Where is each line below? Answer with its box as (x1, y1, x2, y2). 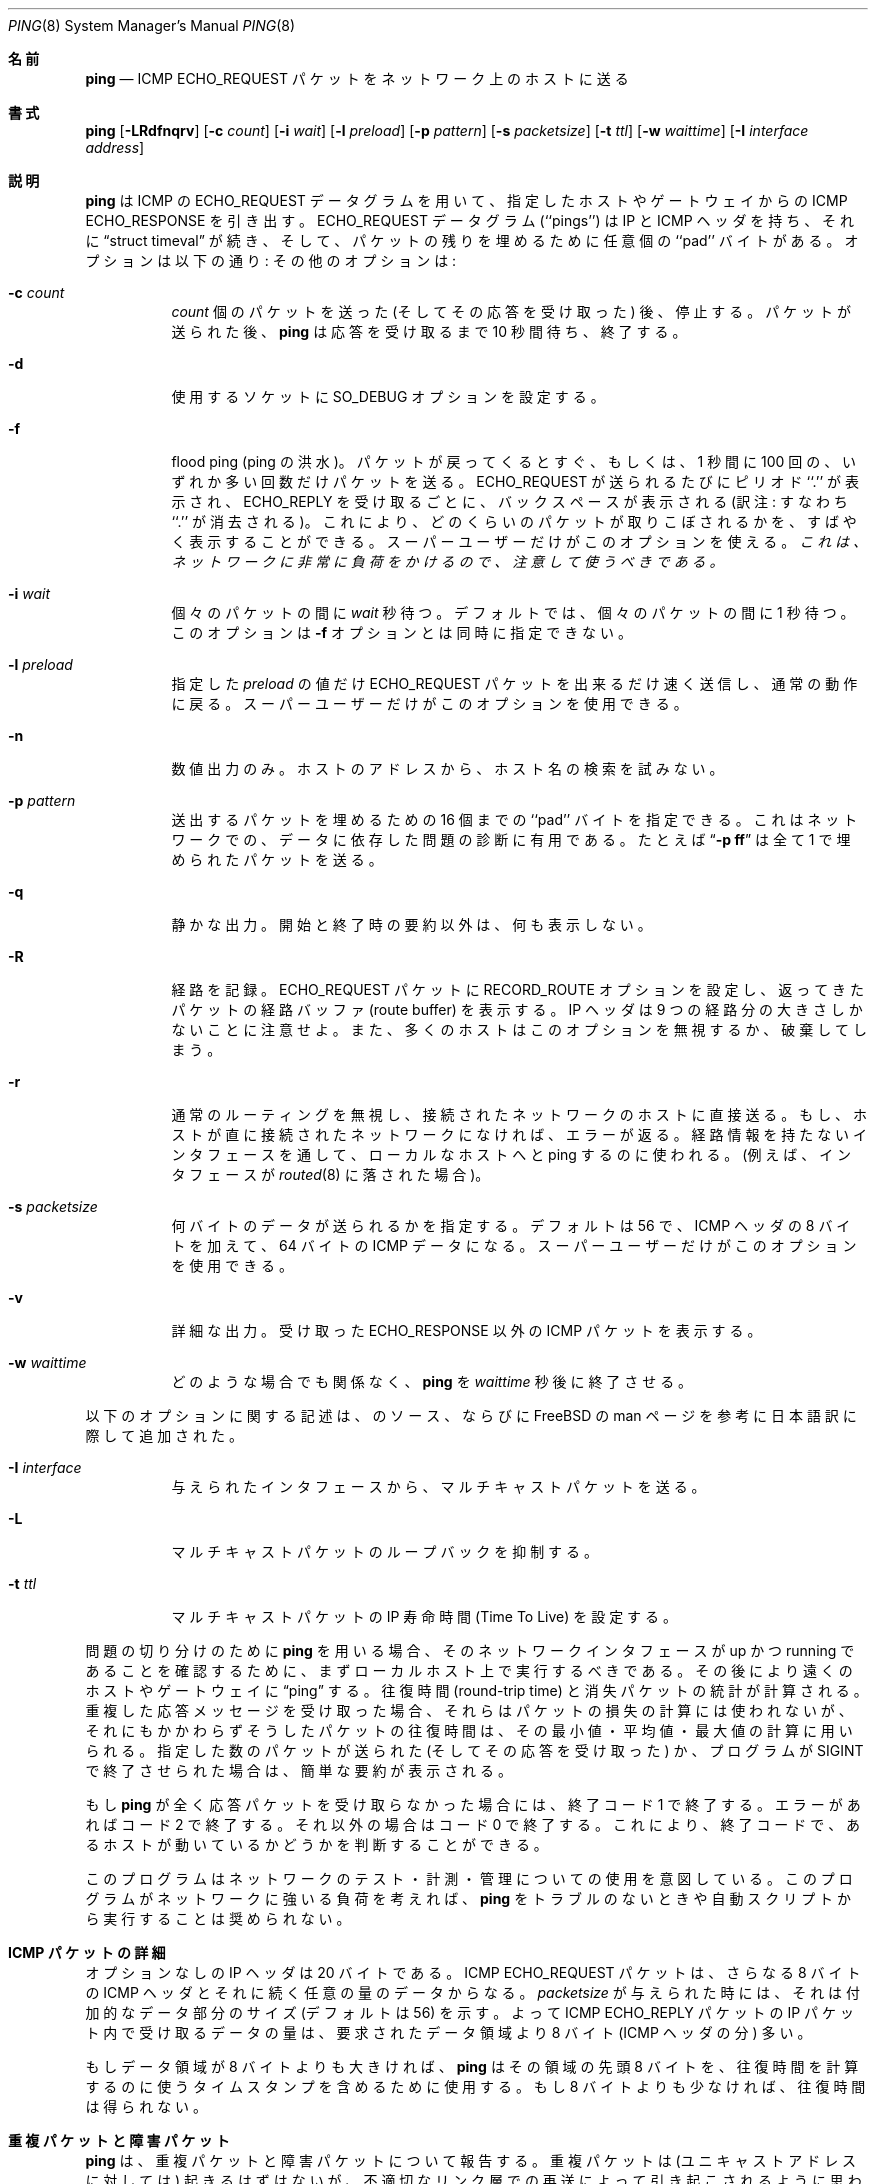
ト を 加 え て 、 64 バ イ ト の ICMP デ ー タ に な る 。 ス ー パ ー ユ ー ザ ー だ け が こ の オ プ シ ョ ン (171, 1237, 857, 1254)
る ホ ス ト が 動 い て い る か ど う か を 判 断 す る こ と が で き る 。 (85, 1836, 548, 1853)
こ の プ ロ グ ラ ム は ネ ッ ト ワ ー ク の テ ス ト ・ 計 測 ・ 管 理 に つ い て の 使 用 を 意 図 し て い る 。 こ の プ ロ (85, 1870, 853, 1887)
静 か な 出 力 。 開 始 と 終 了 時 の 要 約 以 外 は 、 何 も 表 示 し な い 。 (171, 916, 652, 933)
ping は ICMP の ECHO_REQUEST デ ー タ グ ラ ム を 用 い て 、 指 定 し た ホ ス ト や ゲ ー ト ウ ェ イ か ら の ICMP (85, 192, 848, 209)
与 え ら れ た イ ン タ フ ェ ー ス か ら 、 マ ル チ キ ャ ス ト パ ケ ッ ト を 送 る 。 (171, 1478, 706, 1495)
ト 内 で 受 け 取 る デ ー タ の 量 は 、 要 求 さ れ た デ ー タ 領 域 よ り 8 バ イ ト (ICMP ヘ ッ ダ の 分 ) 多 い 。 (85, 2024, 812, 2041)
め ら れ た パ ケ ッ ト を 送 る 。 (171, 851, 383, 868)
